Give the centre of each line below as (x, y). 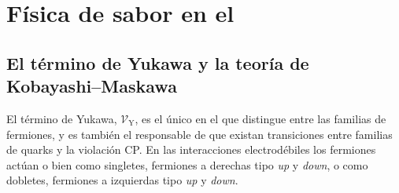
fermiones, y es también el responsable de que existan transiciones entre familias (199, 134)
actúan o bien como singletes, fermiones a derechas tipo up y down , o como (187, 164)
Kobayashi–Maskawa (92, 86)
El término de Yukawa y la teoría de (158, 62)
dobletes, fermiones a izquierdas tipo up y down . (122, 180)
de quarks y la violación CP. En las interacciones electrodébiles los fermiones (191, 149)
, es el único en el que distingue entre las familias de (260, 118)
